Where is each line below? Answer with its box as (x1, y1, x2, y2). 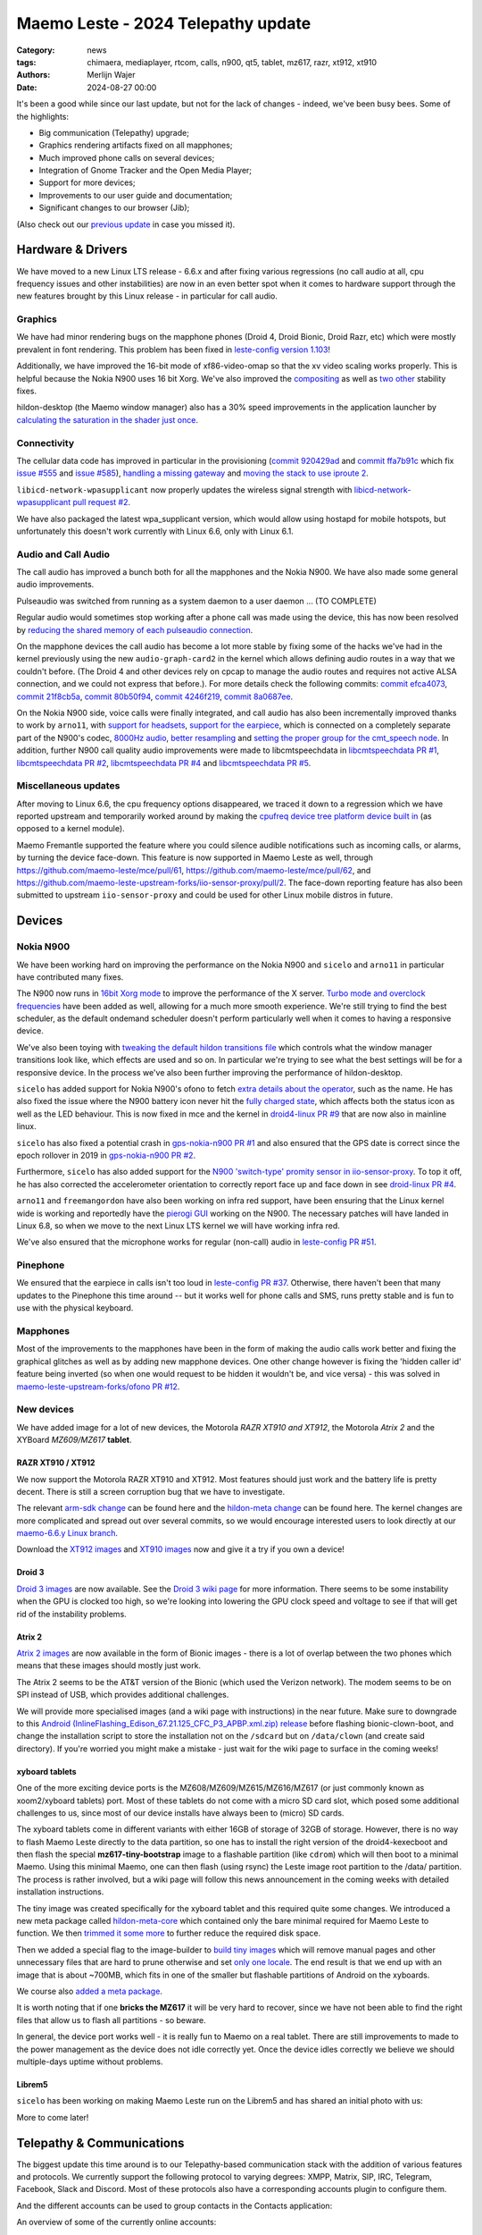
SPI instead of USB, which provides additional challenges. (16, 1690, 229, 1700)
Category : (16, 45, 55, 55)
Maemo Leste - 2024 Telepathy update (16, 13, 312, 33)
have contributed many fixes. (16, 971, 124, 983)
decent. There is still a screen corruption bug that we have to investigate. (16, 1486, 286, 1497)
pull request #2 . (72, 497, 131, 508)
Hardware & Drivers (16, 242, 129, 257)
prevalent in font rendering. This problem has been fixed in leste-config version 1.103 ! (16, 344, 330, 355)
